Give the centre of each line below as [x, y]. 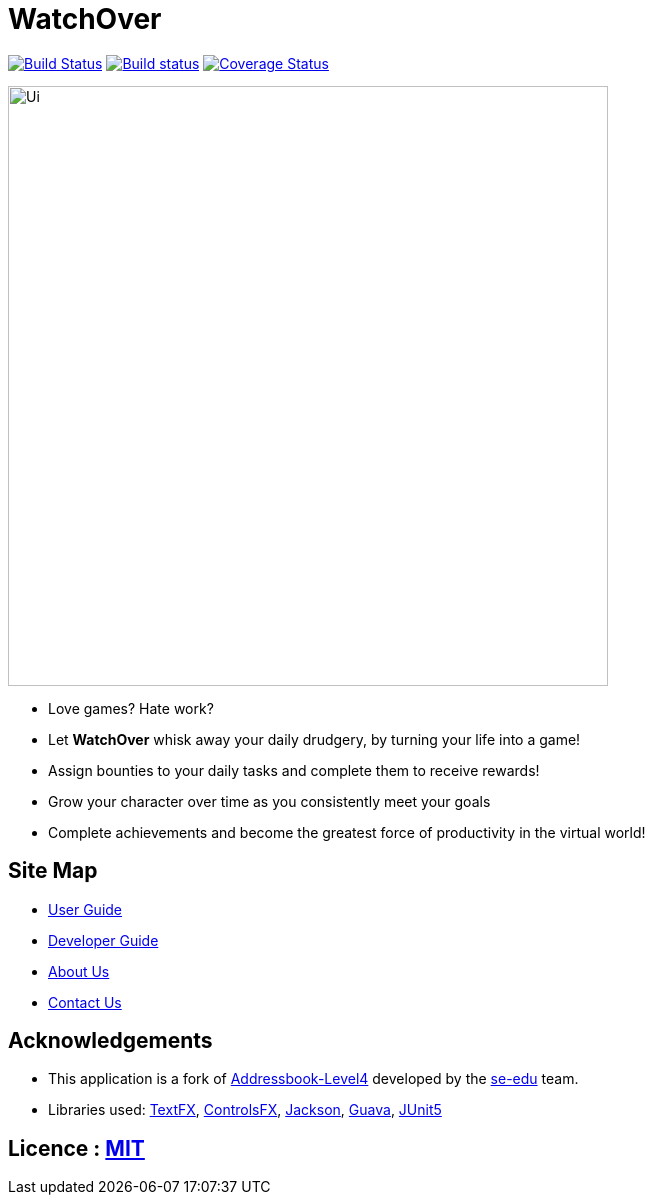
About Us [79, 971]
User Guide [85, 909]
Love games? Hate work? [131, 708]
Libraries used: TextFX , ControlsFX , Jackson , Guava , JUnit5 [245, 1110]
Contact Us [85, 1002]
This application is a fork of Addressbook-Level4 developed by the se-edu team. [313, 1079]
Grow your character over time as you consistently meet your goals [269, 801]
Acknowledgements [110, 1041]
